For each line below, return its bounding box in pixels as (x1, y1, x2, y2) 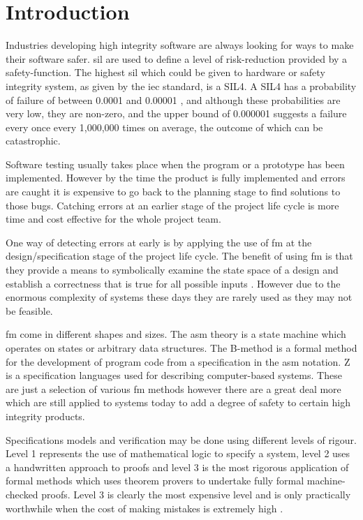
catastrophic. (6, 133, 61, 148)
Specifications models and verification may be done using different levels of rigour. (6, 432, 357, 447)
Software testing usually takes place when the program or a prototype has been (6, 156, 345, 171)
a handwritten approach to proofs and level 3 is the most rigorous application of (6, 459, 349, 474)
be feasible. (6, 303, 53, 318)
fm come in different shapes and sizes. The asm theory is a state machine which (6, 327, 346, 341)
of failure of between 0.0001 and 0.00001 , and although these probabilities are (6, 92, 341, 107)
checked (6, 486, 38, 501)
